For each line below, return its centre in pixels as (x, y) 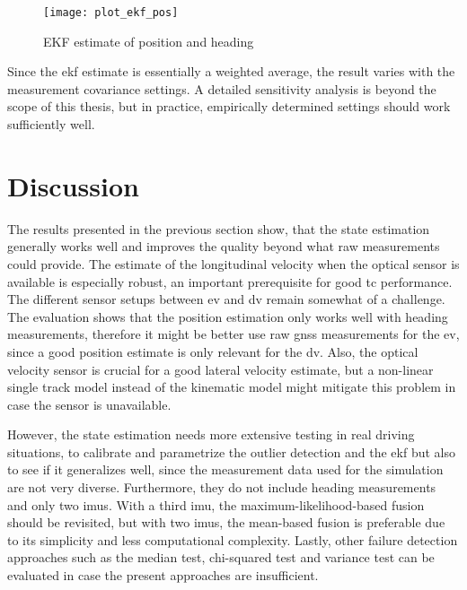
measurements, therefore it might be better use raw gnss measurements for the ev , (233, 334)
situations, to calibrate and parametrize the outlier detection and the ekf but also (231, 451)
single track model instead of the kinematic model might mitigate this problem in (232, 387)
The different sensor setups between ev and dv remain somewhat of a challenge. (226, 299)
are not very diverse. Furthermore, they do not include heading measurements (222, 487)
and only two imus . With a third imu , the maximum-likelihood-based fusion (216, 504)
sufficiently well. (51, 124)
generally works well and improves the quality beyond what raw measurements (224, 246)
